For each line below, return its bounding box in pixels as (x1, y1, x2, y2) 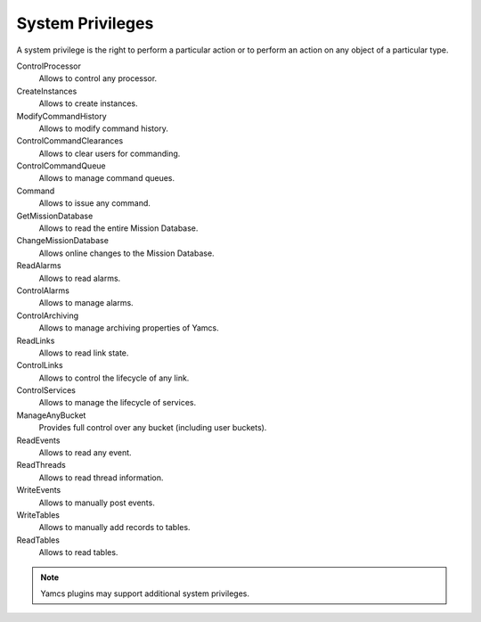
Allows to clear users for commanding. (38, 148, 181, 159)
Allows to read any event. (38, 447, 133, 458)
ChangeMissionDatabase (16, 235, 109, 246)
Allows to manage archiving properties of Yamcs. (38, 323, 219, 333)
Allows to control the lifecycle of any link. (38, 372, 190, 383)
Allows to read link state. (38, 348, 129, 358)
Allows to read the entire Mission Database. (38, 223, 199, 233)
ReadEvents (16, 435, 61, 446)
